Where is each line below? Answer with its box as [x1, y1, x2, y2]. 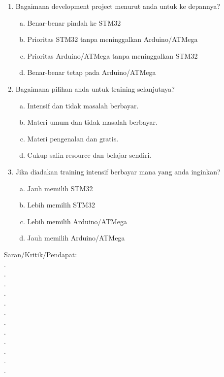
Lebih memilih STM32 [27, 200, 96, 210]
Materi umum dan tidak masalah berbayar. [27, 117, 158, 127]
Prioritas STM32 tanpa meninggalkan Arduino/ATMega [27, 34, 198, 44]
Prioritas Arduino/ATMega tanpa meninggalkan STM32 [27, 50, 198, 61]
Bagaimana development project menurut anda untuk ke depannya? [15, 1, 221, 11]
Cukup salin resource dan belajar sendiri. [27, 150, 152, 160]
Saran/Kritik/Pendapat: [4, 249, 77, 259]
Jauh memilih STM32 [27, 183, 93, 193]
